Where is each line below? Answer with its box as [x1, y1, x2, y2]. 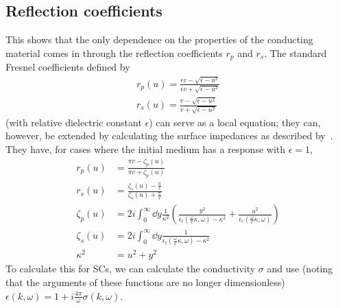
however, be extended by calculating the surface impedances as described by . [5, 128, 333, 143]
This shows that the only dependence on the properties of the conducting [5, 32, 313, 47]
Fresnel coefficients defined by [5, 60, 130, 74]
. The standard [264, 45, 327, 60]
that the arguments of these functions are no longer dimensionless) [5, 274, 285, 289]
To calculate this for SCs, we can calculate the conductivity [5, 261, 256, 276]
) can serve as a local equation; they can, [149, 115, 321, 129]
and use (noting [267, 261, 333, 276]
